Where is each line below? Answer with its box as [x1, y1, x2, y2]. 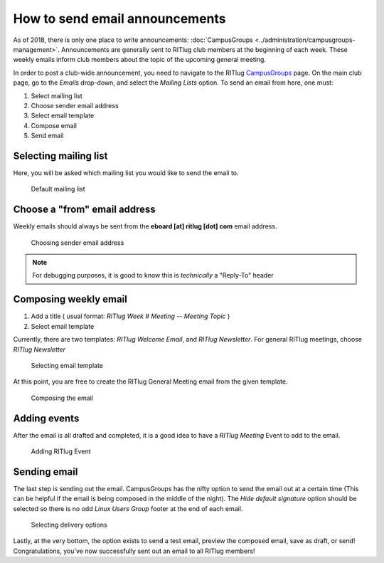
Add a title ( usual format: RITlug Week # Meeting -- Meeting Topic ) [31, 312, 230, 320]
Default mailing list [31, 185, 85, 194]
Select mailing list [31, 91, 83, 100]
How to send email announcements [13, 11, 226, 26]
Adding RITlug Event [31, 447, 92, 456]
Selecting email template [31, 361, 103, 369]
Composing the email [31, 394, 94, 402]
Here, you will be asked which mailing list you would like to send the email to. [13, 168, 239, 177]
